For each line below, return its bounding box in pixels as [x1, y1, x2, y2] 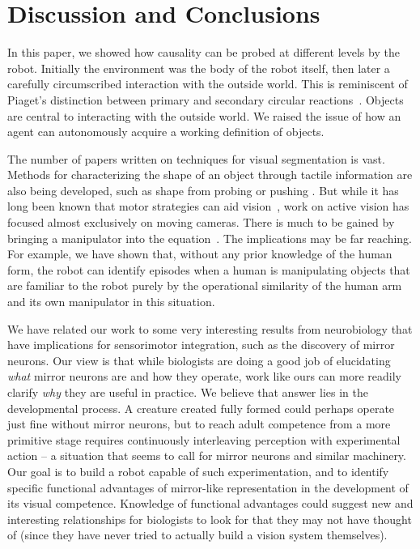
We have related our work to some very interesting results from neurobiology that [7, 320, 413, 337]
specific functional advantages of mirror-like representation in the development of [7, 479, 409, 496]
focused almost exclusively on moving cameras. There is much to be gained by [7, 214, 395, 231]
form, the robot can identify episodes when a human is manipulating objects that [7, 261, 410, 278]
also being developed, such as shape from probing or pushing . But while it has [7, 181, 399, 198]
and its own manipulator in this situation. [7, 293, 215, 310]
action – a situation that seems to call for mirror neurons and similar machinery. [7, 447, 406, 464]
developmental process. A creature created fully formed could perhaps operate [7, 399, 395, 416]
